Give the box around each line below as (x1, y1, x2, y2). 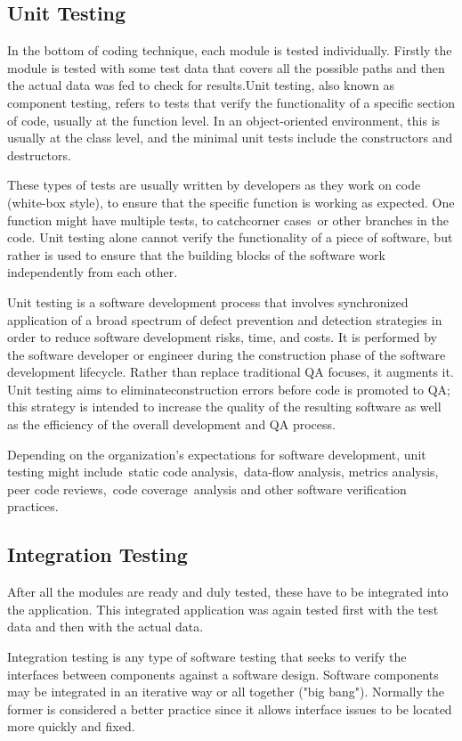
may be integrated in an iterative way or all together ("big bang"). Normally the (7, 682, 444, 701)
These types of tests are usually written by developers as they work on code (7, 175, 421, 194)
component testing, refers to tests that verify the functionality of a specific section (7, 93, 456, 111)
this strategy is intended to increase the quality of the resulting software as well (7, 397, 442, 416)
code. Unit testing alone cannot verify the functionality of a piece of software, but (7, 228, 453, 247)
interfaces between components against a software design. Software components (7, 664, 439, 683)
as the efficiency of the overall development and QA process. (7, 415, 336, 434)
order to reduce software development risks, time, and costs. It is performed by (7, 328, 437, 346)
